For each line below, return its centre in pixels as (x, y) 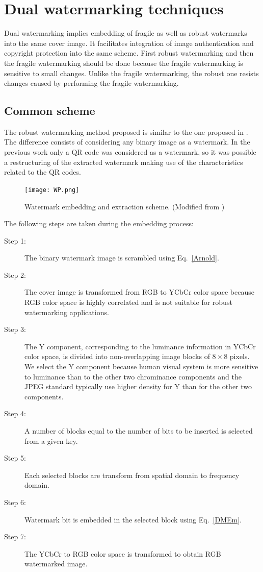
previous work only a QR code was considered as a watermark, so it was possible (130, 152)
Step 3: (15, 329)
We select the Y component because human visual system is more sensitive (141, 366)
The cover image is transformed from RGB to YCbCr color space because (139, 292)
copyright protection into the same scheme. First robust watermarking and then (129, 53)
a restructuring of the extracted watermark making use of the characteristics (124, 162)
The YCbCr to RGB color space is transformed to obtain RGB (123, 553)
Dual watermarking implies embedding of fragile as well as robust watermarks (126, 33)
